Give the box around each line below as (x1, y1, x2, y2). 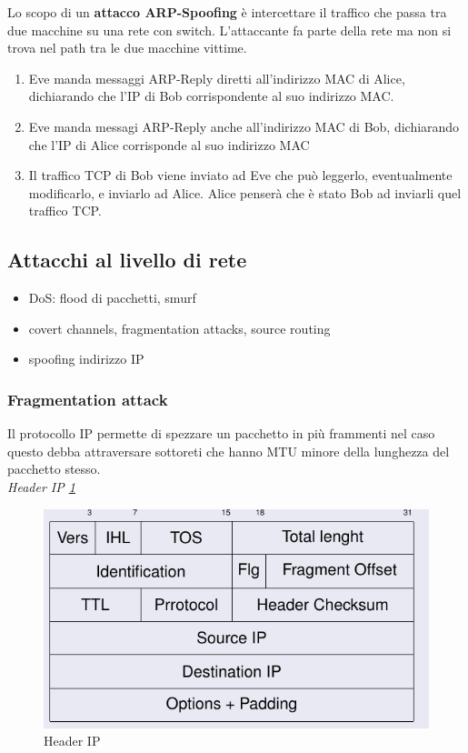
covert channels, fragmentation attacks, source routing (28, 318, 331, 337)
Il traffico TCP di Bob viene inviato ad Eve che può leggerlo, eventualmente (28, 166, 453, 185)
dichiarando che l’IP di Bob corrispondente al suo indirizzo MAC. (28, 86, 394, 105)
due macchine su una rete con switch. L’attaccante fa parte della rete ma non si (7, 20, 452, 39)
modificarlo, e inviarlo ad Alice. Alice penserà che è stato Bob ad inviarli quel (28, 183, 462, 202)
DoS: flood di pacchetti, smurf (28, 288, 196, 307)
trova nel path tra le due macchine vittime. (7, 38, 247, 57)
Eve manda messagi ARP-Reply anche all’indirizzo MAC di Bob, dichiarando (28, 116, 460, 136)
